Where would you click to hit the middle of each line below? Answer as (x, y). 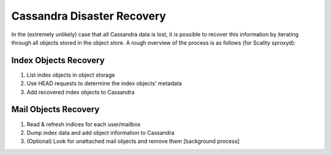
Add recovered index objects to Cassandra (81, 92)
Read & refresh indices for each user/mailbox (84, 124)
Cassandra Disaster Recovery (89, 16)
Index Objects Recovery (58, 60)
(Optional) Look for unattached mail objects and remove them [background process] (133, 142)
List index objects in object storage (71, 75)
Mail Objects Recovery (55, 109)
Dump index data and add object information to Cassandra (101, 132)
